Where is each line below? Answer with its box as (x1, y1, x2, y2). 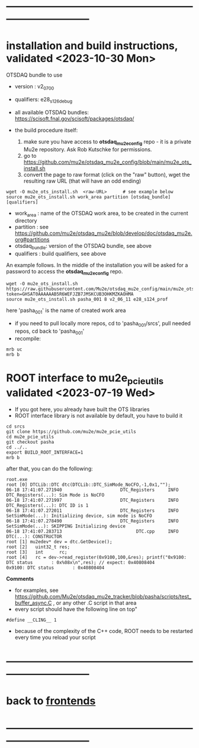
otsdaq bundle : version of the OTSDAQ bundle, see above (14, 243, 152, 251)
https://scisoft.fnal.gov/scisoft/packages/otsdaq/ (14, 115, 134, 122)
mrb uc (6, 346, 23, 352)
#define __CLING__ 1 (6, 617, 57, 623)
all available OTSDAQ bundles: (14, 109, 89, 116)
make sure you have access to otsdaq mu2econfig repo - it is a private (23, 138, 191, 147)
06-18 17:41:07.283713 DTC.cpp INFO (6, 528, 179, 534)
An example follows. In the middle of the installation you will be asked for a (6, 262, 188, 269)
